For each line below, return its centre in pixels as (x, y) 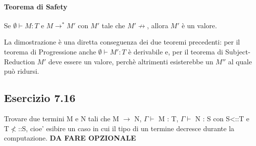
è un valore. (199, 25)
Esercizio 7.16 (40, 98)
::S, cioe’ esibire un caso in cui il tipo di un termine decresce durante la (126, 128)
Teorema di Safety (36, 6)
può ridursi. (22, 71)
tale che (113, 25)
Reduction (20, 61)
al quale (240, 61)
